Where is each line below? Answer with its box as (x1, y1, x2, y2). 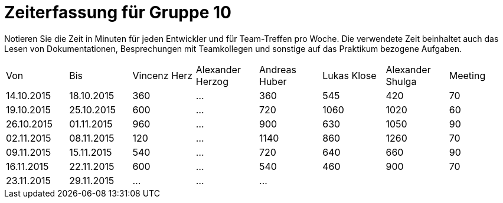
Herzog (195, 75, 228, 87)
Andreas (259, 63, 296, 76)
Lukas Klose (322, 69, 377, 81)
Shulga (386, 75, 417, 87)
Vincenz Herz (132, 69, 193, 81)
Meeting (449, 69, 486, 81)
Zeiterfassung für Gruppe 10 (4, 2, 231, 22)
